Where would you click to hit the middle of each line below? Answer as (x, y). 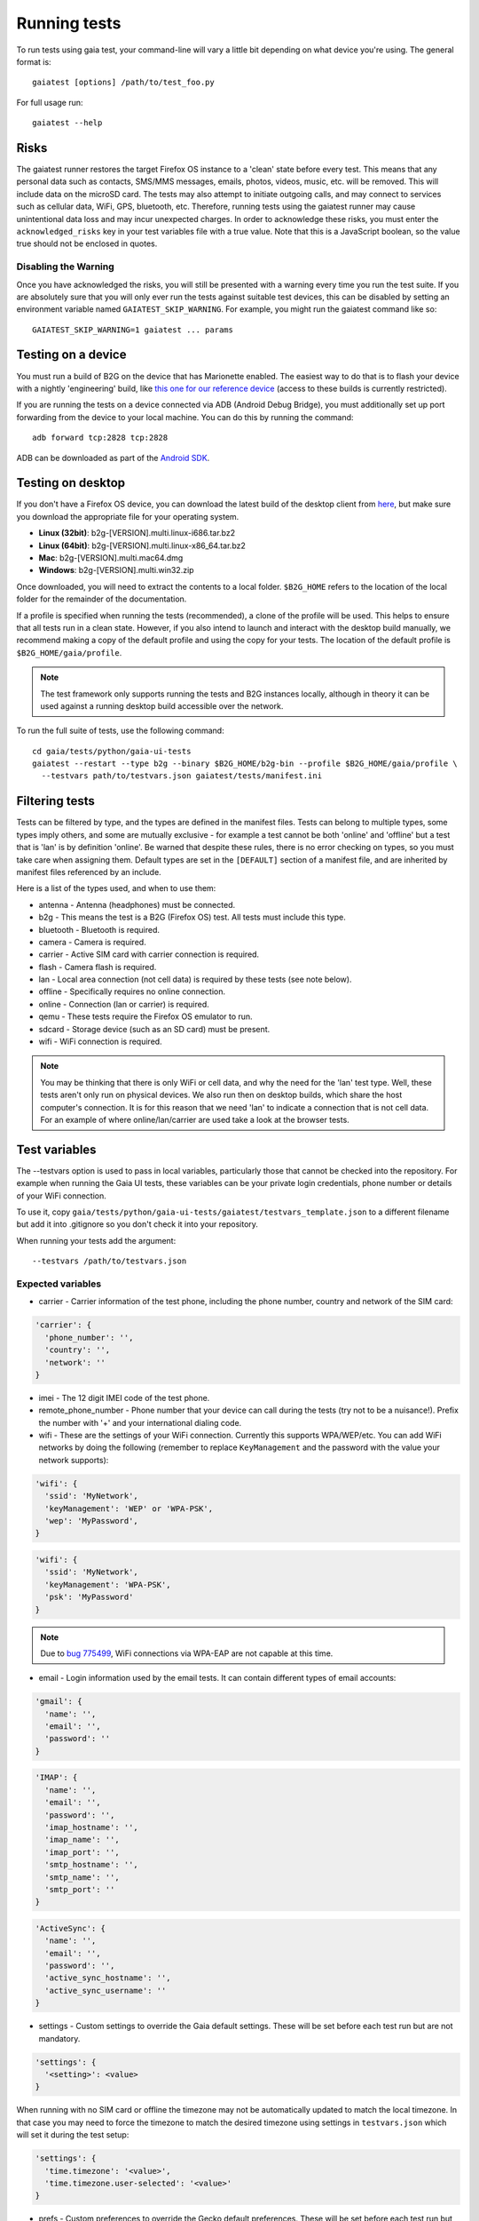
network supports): (74, 1460)
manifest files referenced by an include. (89, 872)
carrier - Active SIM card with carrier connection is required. (149, 954)
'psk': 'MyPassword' (89, 1597)
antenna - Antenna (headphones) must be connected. (137, 904)
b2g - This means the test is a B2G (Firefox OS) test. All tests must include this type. (192, 917)
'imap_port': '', (82, 1852)
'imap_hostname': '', (92, 1827)
